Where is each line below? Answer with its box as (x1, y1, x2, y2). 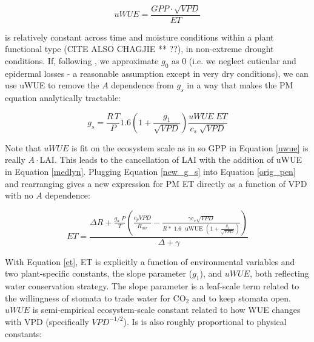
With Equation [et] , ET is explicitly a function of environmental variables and (5, 255, 295, 268)
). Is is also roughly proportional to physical (123, 315, 287, 327)
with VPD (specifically (5, 315, 89, 327)
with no (5, 189, 33, 202)
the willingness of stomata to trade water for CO (5, 291, 186, 304)
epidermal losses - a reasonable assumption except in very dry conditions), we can (5, 67, 309, 79)
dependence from (111, 79, 174, 91)
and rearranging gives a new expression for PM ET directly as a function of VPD (5, 177, 307, 189)
